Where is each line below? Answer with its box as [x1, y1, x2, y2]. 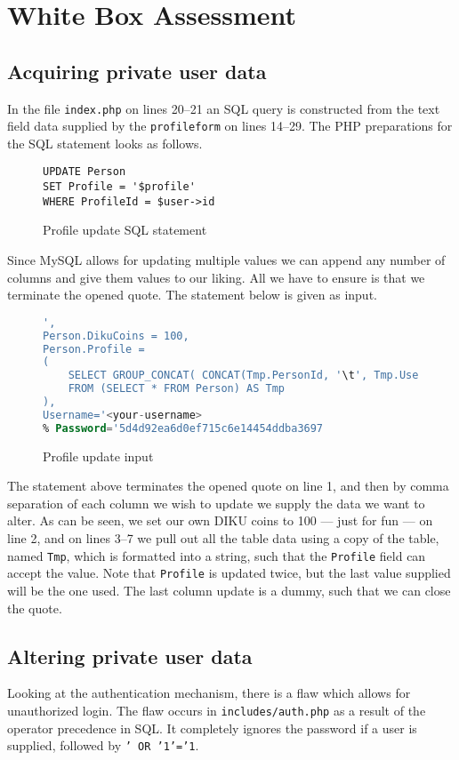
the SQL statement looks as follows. [7, 133, 203, 152]
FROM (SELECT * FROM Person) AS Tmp [68, 382, 286, 396]
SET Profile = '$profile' [43, 180, 196, 194]
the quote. [7, 598, 62, 617]
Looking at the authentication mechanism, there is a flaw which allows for [7, 684, 411, 702]
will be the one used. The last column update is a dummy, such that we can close [7, 580, 451, 599]
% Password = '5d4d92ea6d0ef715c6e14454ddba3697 [43, 421, 324, 435]
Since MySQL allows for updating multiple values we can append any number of [7, 251, 446, 269]
